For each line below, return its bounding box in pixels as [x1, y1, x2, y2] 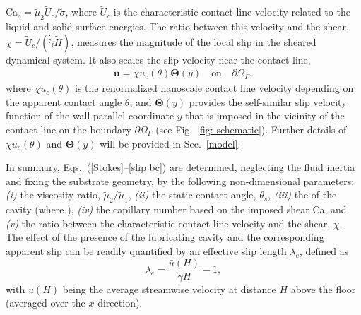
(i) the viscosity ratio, [6, 187, 100, 202]
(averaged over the [6, 295, 85, 310]
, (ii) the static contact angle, [128, 187, 256, 202]
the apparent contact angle [6, 94, 122, 109]
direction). [97, 295, 143, 310]
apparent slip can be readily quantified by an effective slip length [6, 243, 287, 258]
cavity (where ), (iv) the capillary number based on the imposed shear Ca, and [6, 202, 347, 217]
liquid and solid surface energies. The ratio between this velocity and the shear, [6, 19, 349, 34]
